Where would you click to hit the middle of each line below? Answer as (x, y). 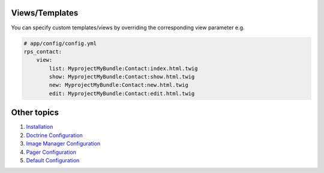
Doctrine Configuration (55, 135)
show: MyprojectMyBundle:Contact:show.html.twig (122, 77)
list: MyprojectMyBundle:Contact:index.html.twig (123, 68)
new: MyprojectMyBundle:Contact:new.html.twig (118, 85)
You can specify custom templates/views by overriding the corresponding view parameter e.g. (128, 28)
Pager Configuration (51, 152)
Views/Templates (45, 13)
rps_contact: (43, 51)
